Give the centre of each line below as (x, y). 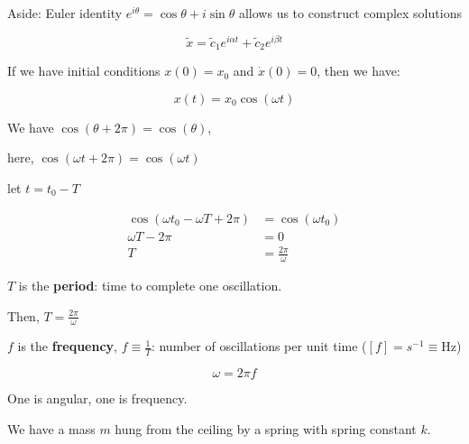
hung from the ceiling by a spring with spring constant (266, 428)
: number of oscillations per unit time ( (259, 346)
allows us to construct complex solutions (350, 13)
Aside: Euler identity (65, 13)
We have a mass (51, 428)
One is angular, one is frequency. (97, 398)
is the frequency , (67, 346)
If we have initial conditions (84, 71)
